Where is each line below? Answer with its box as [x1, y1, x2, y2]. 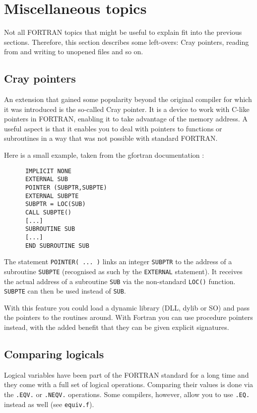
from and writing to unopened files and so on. [4, 46, 143, 57]
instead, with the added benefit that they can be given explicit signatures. [4, 322, 229, 332]
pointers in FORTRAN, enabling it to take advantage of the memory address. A [4, 113, 248, 124]
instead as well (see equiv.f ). [4, 399, 94, 409]
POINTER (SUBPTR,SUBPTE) [25, 184, 107, 191]
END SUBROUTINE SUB [25, 242, 89, 249]
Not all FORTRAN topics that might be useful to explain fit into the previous [4, 27, 242, 37]
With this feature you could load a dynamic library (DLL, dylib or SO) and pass [4, 302, 250, 312]
